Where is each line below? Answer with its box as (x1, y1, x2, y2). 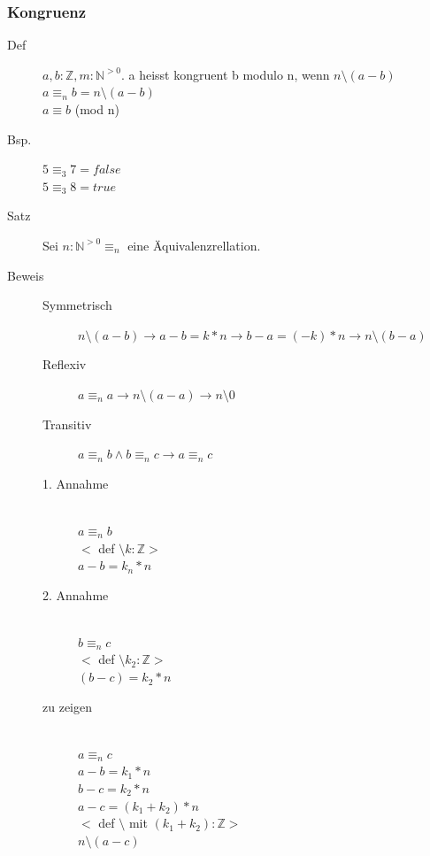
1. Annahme (42, 474, 109, 492)
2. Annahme (42, 585, 109, 604)
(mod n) (74, 100, 119, 118)
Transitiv (42, 414, 92, 433)
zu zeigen (42, 697, 92, 715)
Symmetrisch (42, 296, 112, 314)
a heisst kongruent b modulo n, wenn (128, 65, 330, 83)
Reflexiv (42, 355, 87, 374)
